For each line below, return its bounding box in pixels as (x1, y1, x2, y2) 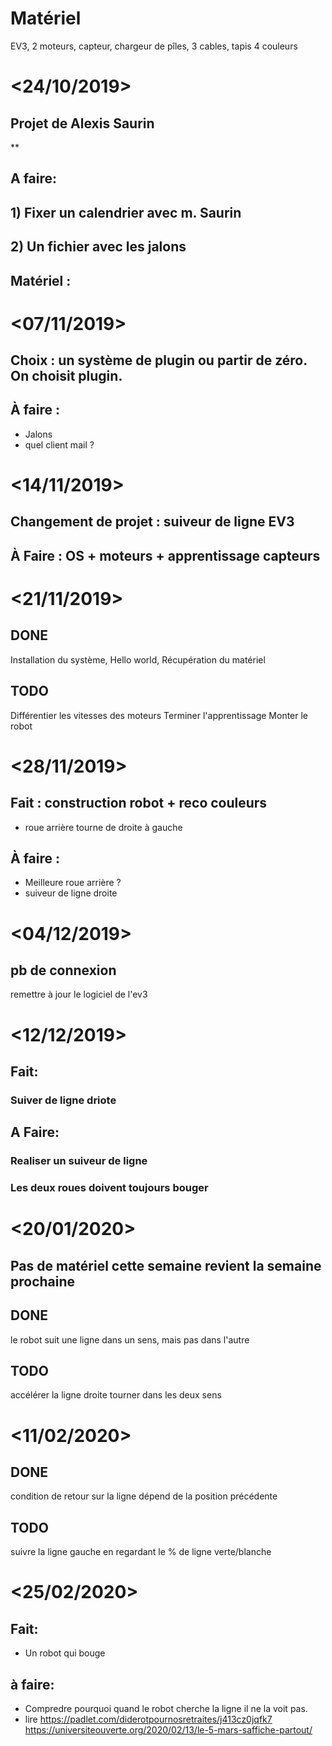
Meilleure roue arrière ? (24, 877, 122, 889)
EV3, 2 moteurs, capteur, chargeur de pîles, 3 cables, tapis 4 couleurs (10, 40, 298, 52)
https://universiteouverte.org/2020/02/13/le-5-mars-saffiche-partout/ (24, 1724, 313, 1736)
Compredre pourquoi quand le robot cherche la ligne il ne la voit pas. (24, 1703, 308, 1715)
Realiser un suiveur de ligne (10, 1154, 148, 1168)
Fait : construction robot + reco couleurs (10, 795, 268, 812)
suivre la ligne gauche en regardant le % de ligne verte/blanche (10, 1546, 272, 1558)
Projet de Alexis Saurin (10, 115, 155, 132)
